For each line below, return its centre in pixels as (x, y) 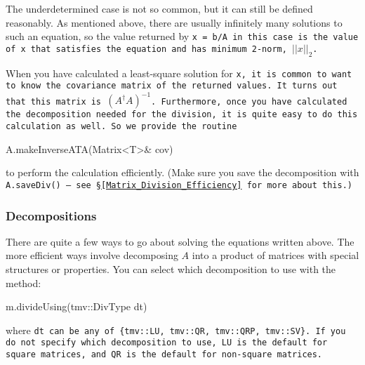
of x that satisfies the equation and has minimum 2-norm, (146, 49)
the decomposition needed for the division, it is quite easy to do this (182, 115)
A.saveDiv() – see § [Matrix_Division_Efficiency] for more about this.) (179, 185)
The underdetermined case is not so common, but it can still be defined (159, 8)
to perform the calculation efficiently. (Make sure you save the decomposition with (182, 172)
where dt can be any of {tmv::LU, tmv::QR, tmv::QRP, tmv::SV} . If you (176, 330)
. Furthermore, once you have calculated (249, 101)
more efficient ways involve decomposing (92, 255)
